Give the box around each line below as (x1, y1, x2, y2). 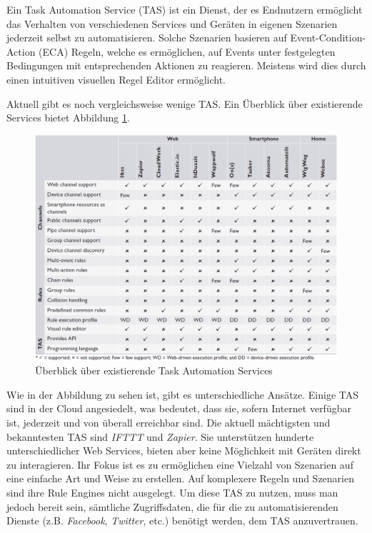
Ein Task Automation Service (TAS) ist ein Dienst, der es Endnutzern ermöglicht (6, 2, 363, 16)
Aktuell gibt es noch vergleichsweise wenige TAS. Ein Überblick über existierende (6, 96, 363, 111)
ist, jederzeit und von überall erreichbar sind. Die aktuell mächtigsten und (6, 415, 331, 430)
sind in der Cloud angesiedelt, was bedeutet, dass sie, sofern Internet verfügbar (6, 401, 351, 416)
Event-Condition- (290, 30, 366, 45)
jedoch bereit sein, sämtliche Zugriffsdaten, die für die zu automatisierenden (6, 499, 338, 514)
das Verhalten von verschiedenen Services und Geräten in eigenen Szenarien (6, 16, 338, 31)
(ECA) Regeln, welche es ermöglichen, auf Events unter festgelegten (39, 44, 336, 59)
